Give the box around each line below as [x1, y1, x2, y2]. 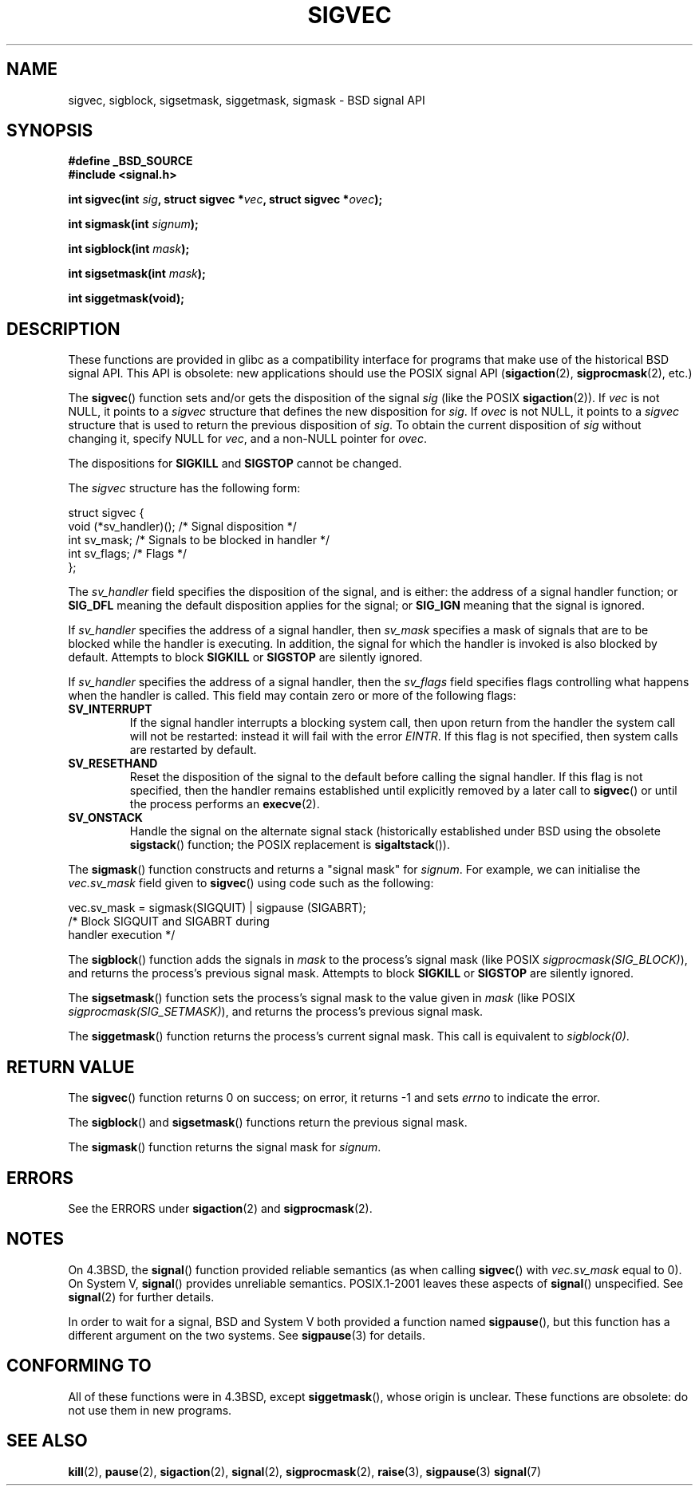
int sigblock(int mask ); [68, 242, 190, 256]
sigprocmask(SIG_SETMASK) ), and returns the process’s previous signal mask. [68, 1005, 484, 1019]
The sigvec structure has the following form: [68, 481, 301, 495]
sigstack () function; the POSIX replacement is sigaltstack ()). [129, 838, 450, 852]
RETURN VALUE [6, 1056, 135, 1077]
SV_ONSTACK [68, 811, 143, 825]
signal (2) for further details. [68, 1289, 215, 1304]
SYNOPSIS [6, 120, 93, 141]
